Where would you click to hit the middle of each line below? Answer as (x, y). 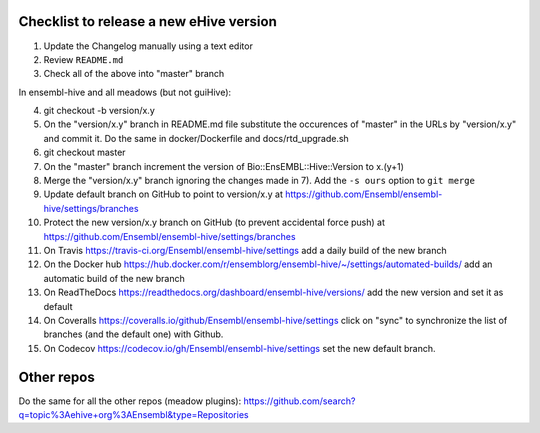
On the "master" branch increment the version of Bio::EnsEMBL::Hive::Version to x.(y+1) (224, 166)
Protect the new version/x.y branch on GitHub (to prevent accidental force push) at (214, 222)
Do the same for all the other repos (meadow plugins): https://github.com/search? (187, 401)
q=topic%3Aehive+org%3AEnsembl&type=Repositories (133, 415)
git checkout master (84, 152)
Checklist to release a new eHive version (147, 21)
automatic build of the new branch (114, 278)
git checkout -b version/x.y (99, 111)
